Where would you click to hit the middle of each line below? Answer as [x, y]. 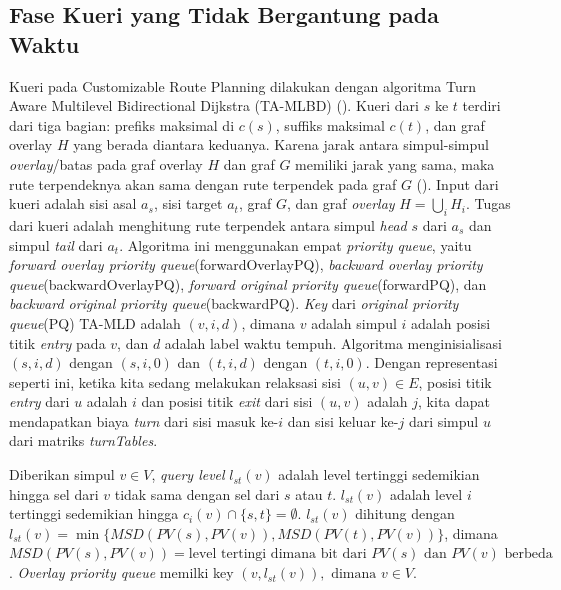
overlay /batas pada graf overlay [106, 163]
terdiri [481, 105]
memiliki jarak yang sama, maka [395, 163]
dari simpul [443, 420]
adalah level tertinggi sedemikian [379, 474]
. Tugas [488, 203]
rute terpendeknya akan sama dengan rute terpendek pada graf [203, 183]
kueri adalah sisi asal [73, 203]
